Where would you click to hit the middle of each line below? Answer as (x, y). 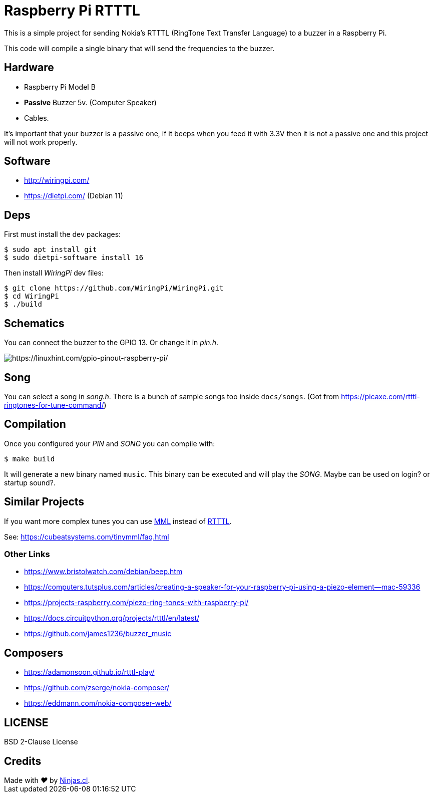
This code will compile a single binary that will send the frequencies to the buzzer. (139, 48)
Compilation (35, 424)
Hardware (29, 68)
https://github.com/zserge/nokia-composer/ (97, 688)
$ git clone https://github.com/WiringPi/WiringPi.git (114, 288)
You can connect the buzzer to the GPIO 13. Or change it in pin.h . (111, 343)
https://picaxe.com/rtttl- (380, 396)
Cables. (37, 118)
